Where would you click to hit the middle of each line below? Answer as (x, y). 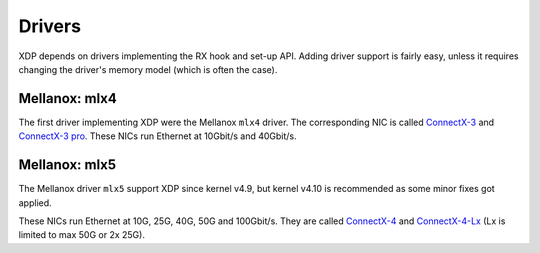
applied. (35, 202)
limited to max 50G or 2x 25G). (81, 235)
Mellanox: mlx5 (67, 165)
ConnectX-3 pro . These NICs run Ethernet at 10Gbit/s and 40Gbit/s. (157, 136)
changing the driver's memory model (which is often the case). (148, 69)
